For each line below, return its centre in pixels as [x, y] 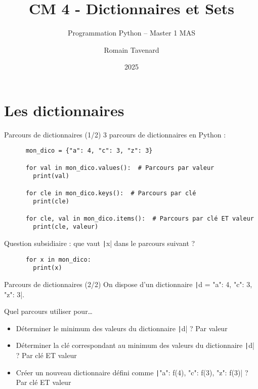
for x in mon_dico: [58, 259]
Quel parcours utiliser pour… [48, 311]
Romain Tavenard [132, 49]
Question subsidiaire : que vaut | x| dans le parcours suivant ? [100, 243]
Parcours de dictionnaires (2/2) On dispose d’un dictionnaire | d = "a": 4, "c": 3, [128, 284]
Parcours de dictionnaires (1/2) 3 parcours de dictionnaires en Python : [115, 134]
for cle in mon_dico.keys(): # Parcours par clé [111, 193]
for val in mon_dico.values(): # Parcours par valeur [120, 168]
